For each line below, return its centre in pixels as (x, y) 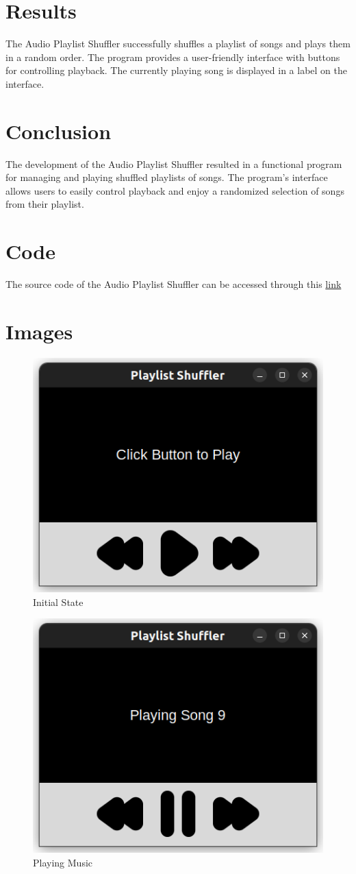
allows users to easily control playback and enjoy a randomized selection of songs (175, 190)
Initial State (58, 602)
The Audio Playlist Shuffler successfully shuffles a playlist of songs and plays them (178, 44)
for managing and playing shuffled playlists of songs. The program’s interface (167, 177)
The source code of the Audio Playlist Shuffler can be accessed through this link (174, 284)
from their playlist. (45, 204)
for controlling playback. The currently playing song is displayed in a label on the (176, 70)
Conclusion (59, 131)
